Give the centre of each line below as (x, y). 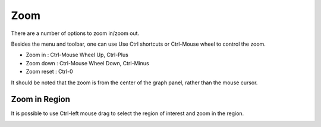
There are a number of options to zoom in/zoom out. (75, 33)
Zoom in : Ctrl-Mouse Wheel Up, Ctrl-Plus (77, 55)
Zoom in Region (41, 99)
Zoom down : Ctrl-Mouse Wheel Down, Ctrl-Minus (87, 63)
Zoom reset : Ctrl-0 (49, 72)
